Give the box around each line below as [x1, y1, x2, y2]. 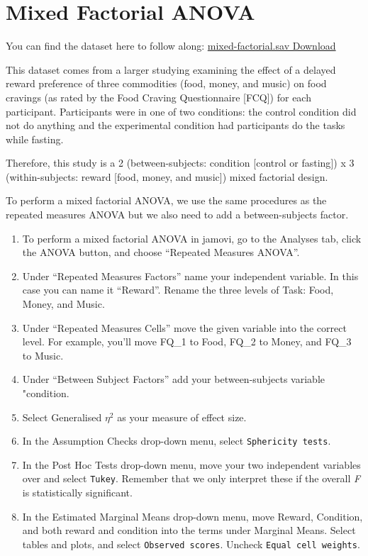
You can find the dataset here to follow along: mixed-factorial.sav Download [6, 38, 336, 53]
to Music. [22, 347, 64, 362]
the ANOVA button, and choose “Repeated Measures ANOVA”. [22, 245, 300, 260]
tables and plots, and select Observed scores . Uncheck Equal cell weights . [22, 536, 360, 551]
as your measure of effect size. [117, 409, 247, 424]
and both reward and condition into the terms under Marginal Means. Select [22, 523, 356, 538]
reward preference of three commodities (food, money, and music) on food [6, 76, 327, 91]
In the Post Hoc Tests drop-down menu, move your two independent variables [22, 457, 361, 472]
